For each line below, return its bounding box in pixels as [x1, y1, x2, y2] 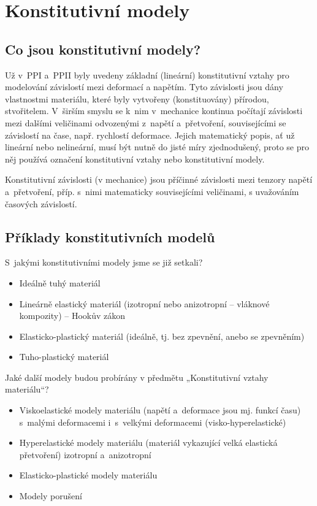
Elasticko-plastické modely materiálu [19, 469, 158, 481]
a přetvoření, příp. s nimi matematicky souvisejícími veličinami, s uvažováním [5, 185, 299, 197]
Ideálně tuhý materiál [19, 276, 101, 289]
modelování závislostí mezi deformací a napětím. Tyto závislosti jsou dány [5, 80, 283, 93]
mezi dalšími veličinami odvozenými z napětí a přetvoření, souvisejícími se [5, 116, 286, 129]
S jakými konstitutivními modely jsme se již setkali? [5, 256, 203, 269]
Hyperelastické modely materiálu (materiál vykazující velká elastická [19, 436, 278, 449]
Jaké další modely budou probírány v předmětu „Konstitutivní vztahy [5, 370, 269, 383]
